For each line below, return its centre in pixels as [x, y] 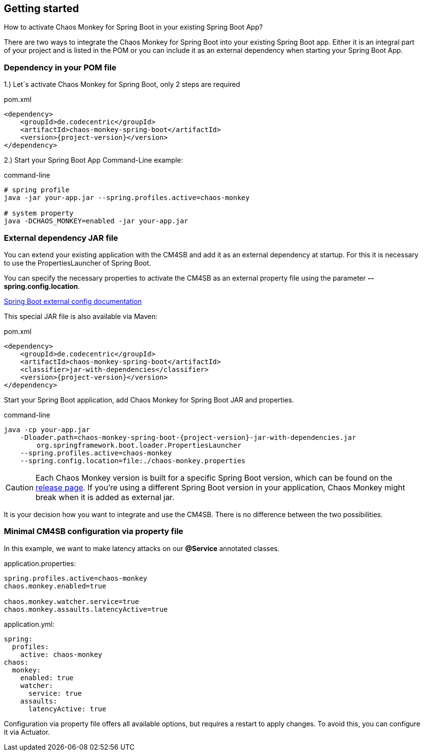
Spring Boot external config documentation [73, 301]
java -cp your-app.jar [47, 429]
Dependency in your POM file [60, 67]
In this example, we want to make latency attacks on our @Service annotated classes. [142, 548]
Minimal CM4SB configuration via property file [94, 531]
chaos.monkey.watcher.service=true [72, 601]
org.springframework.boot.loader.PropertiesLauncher [139, 445]
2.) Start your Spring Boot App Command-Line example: [93, 160]
